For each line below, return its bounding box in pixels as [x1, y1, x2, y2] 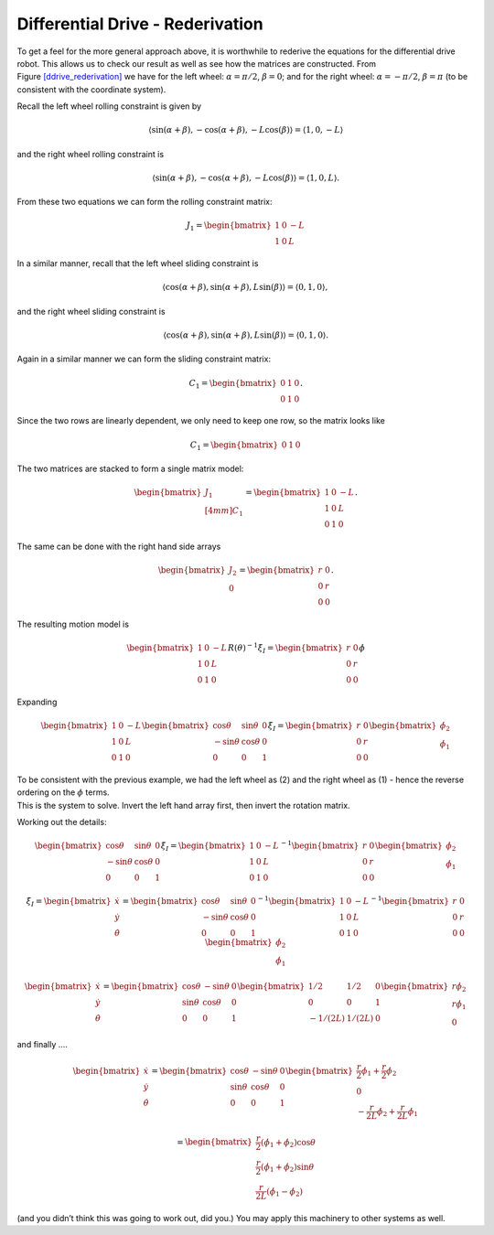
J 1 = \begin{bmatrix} [186, 220, 272, 233]
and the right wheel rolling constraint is [16, 148, 165, 159]
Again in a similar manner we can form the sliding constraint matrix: [16, 353, 272, 365]
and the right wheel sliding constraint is [16, 306, 166, 317]
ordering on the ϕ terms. [16, 787, 110, 798]
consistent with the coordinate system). [16, 83, 166, 95]
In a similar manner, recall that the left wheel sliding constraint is [16, 258, 259, 269]
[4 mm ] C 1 [204, 506, 243, 518]
